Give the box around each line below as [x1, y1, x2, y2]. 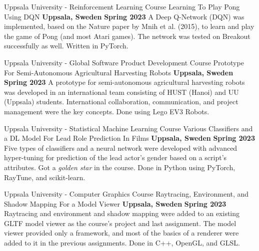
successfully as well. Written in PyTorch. [4, 40, 128, 51]
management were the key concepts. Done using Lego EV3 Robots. [4, 106, 209, 116]
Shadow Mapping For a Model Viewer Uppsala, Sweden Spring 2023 [4, 198, 226, 209]
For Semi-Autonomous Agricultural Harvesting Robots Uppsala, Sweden [4, 67, 233, 77]
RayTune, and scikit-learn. [4, 172, 85, 182]
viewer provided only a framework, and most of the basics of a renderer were [4, 228, 239, 238]
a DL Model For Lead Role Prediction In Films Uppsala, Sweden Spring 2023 [4, 133, 255, 143]
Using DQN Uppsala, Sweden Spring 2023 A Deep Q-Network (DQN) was [4, 11, 244, 21]
